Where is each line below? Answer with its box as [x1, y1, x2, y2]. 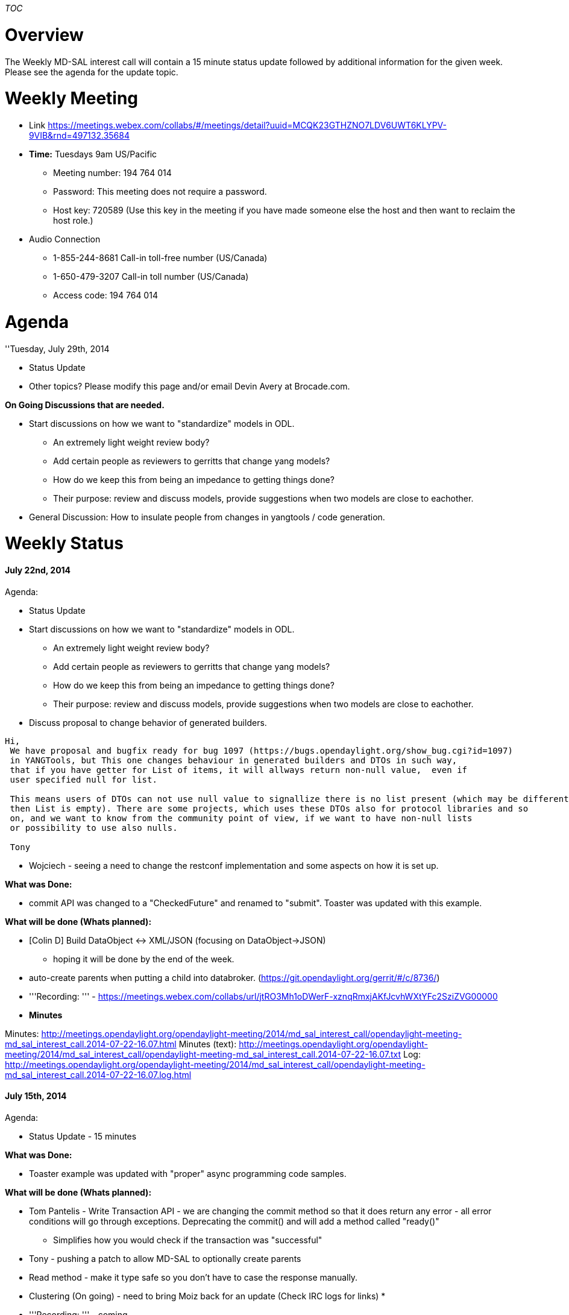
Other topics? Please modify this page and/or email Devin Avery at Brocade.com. [29, 380, 350, 391]
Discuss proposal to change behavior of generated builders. [29, 717, 267, 728]
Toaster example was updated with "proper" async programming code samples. [29, 1168, 347, 1179]
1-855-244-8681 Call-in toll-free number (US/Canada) [53, 253, 268, 263]
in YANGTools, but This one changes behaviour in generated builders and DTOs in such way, [10, 755, 457, 765]
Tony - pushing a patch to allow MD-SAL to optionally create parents [29, 1253, 301, 1264]
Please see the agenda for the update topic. [5, 66, 178, 77]
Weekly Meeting [5, 88, 139, 109]
